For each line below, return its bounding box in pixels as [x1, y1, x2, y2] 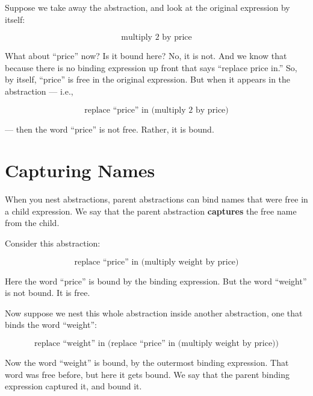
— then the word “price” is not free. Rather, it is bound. [5, 122, 214, 135]
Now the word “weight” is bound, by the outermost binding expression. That [5, 356, 289, 369]
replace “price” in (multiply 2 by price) [84, 105, 229, 115]
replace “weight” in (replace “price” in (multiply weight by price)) [34, 339, 279, 348]
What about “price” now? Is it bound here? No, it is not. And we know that [5, 49, 287, 62]
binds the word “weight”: [5, 318, 97, 331]
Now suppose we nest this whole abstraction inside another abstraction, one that [5, 306, 303, 319]
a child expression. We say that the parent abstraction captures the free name [5, 204, 297, 217]
